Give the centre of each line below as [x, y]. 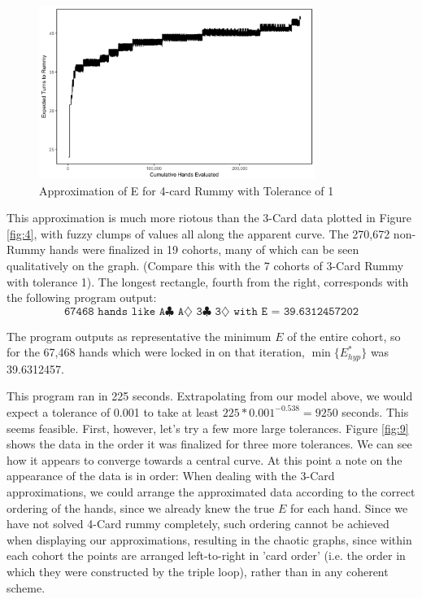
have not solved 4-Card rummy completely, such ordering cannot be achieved [198, 524]
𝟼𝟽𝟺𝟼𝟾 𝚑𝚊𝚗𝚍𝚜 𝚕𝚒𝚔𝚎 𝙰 [115, 311]
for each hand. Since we [349, 507]
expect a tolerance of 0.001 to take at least [113, 411]
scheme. [26, 587]
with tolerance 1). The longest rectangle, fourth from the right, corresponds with [208, 281]
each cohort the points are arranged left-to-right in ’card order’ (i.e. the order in [206, 555]
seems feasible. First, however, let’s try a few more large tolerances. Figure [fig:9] [208, 428]
